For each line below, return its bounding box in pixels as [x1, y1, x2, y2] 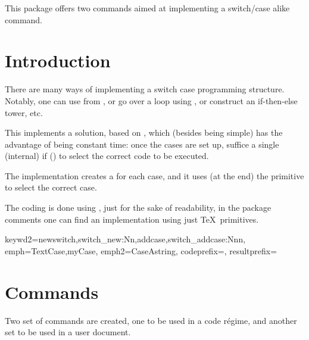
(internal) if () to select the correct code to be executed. [5, 149, 209, 162]
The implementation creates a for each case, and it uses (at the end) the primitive [5, 169, 304, 182]
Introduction [5, 48, 111, 73]
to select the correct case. [5, 181, 97, 194]
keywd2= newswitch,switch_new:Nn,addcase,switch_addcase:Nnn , [5, 233, 246, 245]
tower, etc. [5, 106, 43, 118]
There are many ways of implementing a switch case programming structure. [5, 83, 285, 95]
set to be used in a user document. [5, 326, 131, 338]
